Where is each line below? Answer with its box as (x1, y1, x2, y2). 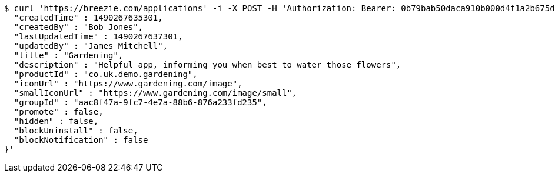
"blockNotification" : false (14, 135, 148, 145)
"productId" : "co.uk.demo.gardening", (14, 69, 198, 79)
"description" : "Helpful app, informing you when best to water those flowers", (14, 60, 401, 69)
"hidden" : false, (14, 116, 99, 126)
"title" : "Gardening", (14, 51, 124, 60)
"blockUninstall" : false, (14, 126, 138, 135)
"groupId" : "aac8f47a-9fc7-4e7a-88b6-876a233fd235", (14, 98, 267, 107)
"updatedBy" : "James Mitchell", (14, 41, 168, 51)
